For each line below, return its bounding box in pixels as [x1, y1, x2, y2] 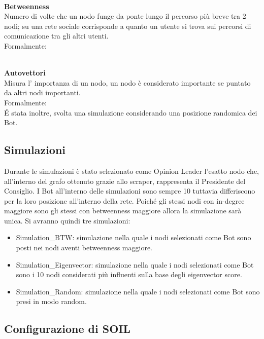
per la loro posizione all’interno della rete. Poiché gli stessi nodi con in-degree [4, 195, 245, 206]
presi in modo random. [16, 296, 87, 307]
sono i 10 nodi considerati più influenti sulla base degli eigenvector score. [16, 269, 242, 280]
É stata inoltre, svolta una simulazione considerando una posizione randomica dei [4, 107, 257, 118]
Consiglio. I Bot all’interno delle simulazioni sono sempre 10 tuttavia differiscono [4, 185, 255, 196]
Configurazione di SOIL [4, 321, 130, 336]
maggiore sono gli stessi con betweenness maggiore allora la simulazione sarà [4, 205, 242, 216]
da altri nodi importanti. [4, 87, 81, 98]
